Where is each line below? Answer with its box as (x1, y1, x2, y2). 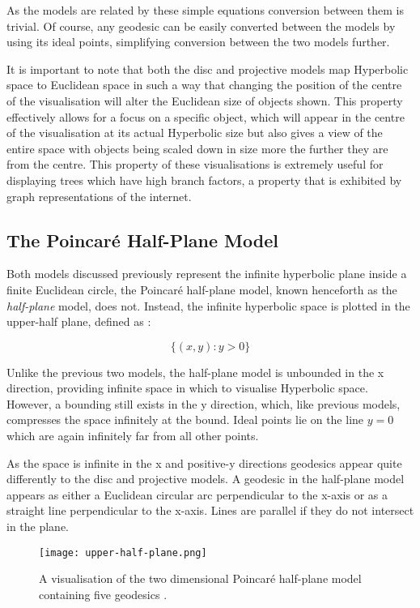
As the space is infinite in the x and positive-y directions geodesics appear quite (6, 454, 402, 471)
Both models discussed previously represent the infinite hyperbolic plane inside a (6, 265, 407, 282)
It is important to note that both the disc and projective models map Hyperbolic (6, 60, 409, 77)
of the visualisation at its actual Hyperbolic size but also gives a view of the (6, 124, 383, 141)
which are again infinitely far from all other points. (6, 427, 259, 444)
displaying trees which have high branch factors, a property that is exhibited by (6, 171, 402, 188)
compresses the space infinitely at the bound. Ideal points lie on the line (6, 411, 364, 428)
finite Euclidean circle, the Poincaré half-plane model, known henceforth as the (6, 280, 397, 298)
